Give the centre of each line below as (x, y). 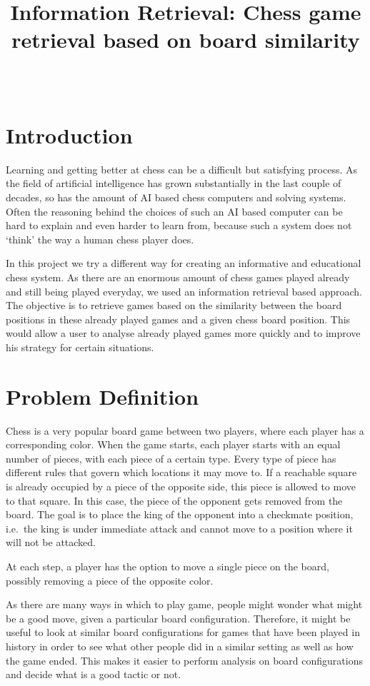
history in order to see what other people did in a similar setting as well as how (180, 646)
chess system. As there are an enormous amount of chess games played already (178, 277)
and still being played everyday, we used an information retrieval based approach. (184, 291)
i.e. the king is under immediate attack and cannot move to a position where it (179, 528)
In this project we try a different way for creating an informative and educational (184, 263)
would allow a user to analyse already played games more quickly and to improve (183, 333)
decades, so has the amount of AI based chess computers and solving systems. (176, 197)
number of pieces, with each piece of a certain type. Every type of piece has (171, 458)
